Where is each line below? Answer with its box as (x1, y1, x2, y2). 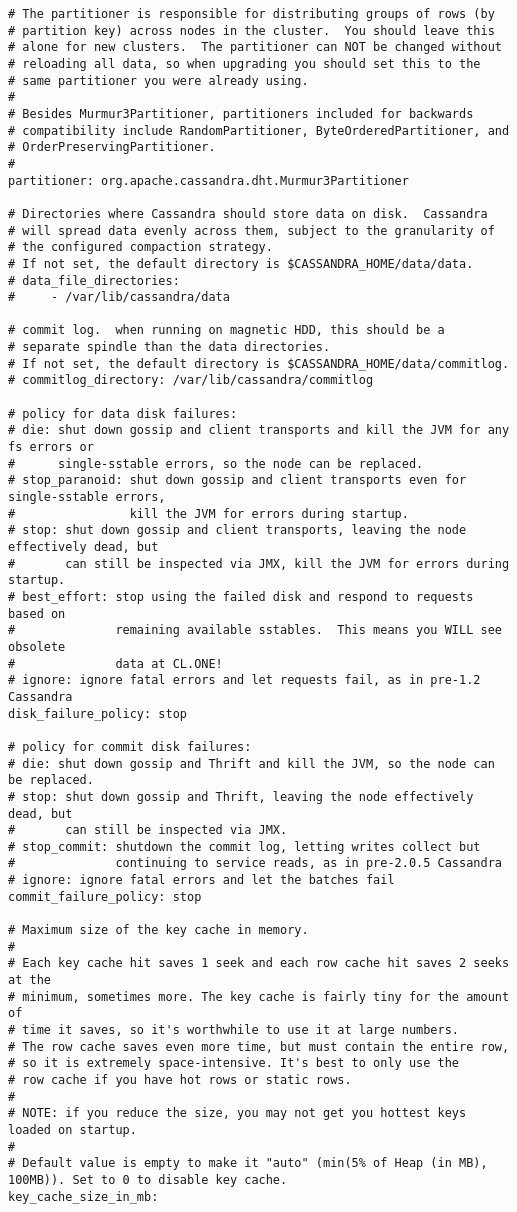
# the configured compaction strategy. (8, 240, 273, 255)
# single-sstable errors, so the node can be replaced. (8, 456, 424, 471)
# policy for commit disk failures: (8, 739, 252, 754)
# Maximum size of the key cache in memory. (8, 923, 309, 938)
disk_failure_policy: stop (8, 706, 187, 721)
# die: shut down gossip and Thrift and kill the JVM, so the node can (8, 756, 495, 771)
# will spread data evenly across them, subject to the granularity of (8, 223, 495, 238)
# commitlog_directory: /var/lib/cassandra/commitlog (8, 373, 374, 388)
